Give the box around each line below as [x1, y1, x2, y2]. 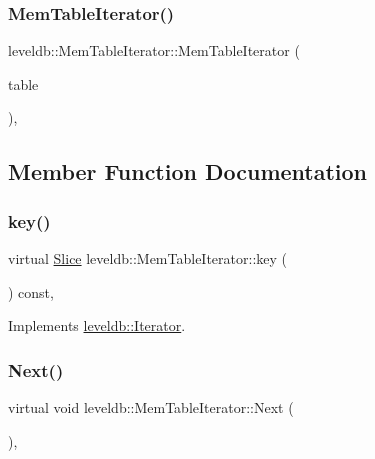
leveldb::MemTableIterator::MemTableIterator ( [8, 40, 300, 61]
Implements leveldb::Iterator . [8, 315, 186, 336]
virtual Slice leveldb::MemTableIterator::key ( [8, 248, 287, 268]
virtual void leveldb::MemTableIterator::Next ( [8, 397, 294, 417]
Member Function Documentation [8, 156, 368, 187]
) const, [8, 281, 54, 302]
